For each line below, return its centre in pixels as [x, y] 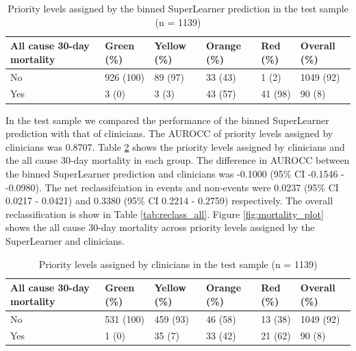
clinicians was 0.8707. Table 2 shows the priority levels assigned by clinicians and [175, 146]
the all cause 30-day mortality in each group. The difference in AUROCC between [178, 160]
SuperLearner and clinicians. [65, 240]
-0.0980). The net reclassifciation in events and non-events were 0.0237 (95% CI [172, 187]
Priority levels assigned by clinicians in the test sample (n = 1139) [178, 264]
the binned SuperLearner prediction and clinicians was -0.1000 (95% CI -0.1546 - [175, 173]
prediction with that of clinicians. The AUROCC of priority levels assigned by [169, 133]
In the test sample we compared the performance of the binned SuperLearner [167, 120]
